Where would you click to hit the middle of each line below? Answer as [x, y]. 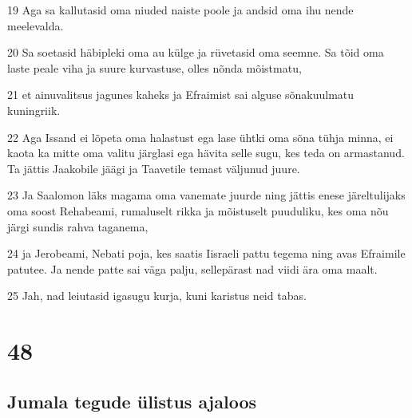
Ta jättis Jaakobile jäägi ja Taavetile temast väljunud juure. [154, 168]
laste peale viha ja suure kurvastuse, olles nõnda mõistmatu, [154, 67]
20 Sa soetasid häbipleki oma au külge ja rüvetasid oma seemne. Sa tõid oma [196, 52]
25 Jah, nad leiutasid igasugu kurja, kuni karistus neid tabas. [157, 296]
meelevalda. [36, 25]
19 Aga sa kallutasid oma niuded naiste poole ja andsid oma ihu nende [180, 10]
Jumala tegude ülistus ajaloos [132, 401]
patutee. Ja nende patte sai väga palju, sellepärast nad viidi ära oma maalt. [192, 268]
